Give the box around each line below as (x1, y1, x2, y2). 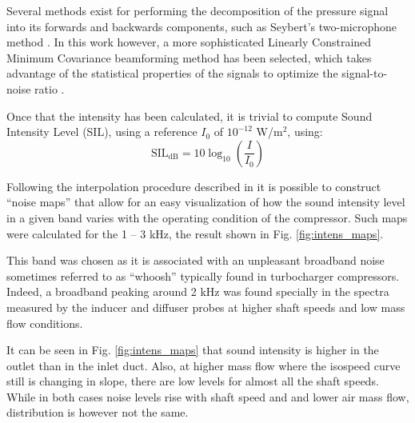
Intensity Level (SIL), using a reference (6, 123, 198, 140)
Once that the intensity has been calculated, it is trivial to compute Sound (6, 107, 373, 124)
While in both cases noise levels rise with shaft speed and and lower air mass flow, (6, 388, 409, 405)
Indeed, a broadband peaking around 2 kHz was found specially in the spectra (6, 283, 389, 300)
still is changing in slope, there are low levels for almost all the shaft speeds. (6, 373, 379, 389)
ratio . (34, 80, 65, 97)
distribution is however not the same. (6, 404, 189, 421)
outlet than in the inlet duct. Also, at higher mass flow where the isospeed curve (6, 357, 401, 373)
